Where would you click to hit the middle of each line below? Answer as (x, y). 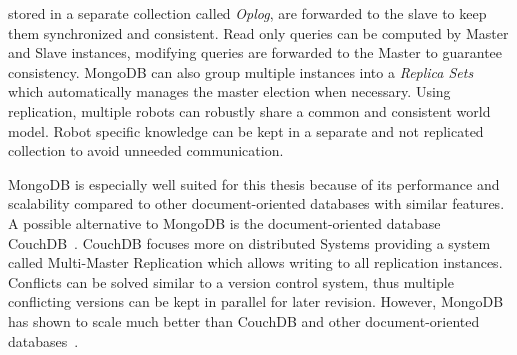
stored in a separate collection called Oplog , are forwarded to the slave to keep (247, 13)
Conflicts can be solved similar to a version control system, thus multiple (231, 281)
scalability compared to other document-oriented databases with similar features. (256, 203)
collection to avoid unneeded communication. (146, 150)
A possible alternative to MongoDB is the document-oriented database (224, 222)
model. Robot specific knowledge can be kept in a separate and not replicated (246, 130)
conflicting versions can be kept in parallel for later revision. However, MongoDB (256, 301)
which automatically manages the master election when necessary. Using (229, 91)
